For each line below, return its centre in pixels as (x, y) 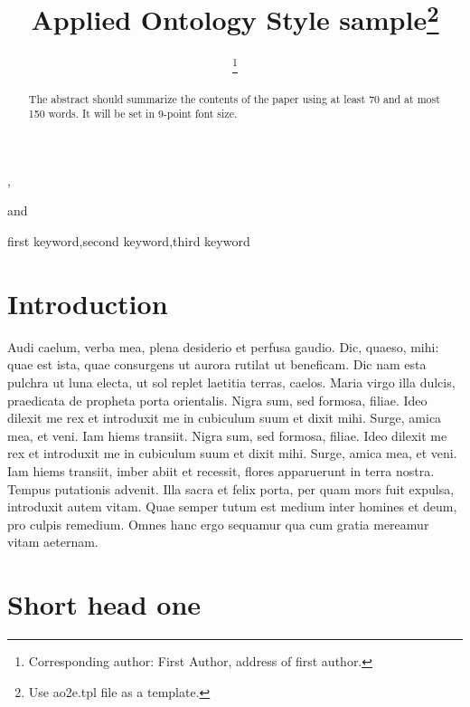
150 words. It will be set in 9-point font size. (133, 114)
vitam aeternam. (53, 542)
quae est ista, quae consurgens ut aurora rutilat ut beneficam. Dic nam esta (217, 364)
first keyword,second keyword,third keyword (129, 241)
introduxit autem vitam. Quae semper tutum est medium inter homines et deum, (232, 506)
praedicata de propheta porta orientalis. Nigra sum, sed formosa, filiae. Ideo (217, 400)
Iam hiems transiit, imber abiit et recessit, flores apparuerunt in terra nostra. (221, 470)
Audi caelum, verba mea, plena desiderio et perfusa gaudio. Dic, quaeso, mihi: (223, 346)
